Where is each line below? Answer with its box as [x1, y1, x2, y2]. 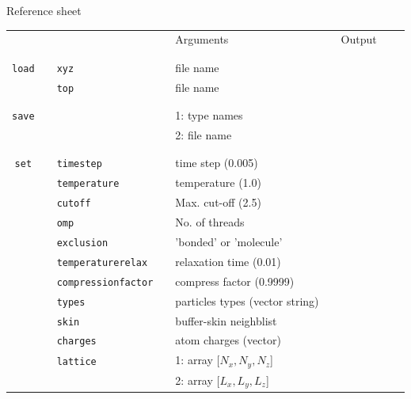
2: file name [175, 126, 232, 142]
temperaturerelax [56, 256, 148, 268]
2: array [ [175, 372, 220, 389]
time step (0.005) [175, 154, 258, 171]
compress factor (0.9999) [175, 272, 295, 289]
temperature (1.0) [175, 174, 261, 191]
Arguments [175, 31, 229, 47]
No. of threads [175, 214, 245, 230]
